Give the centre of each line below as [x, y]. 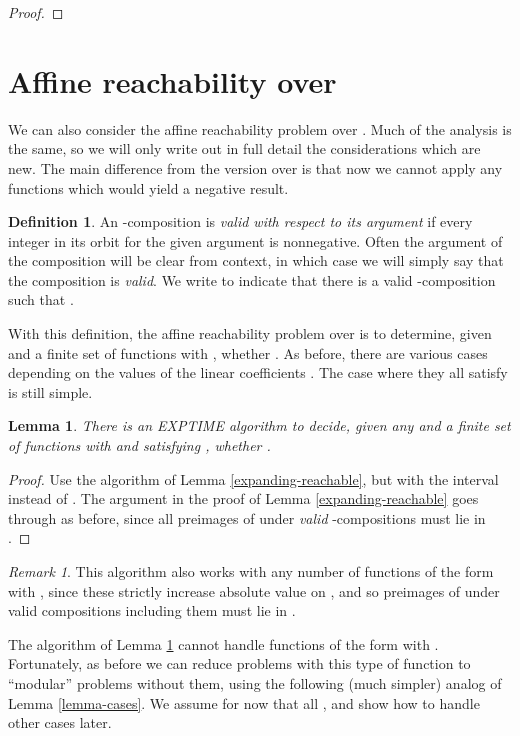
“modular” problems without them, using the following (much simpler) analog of [255, 682]
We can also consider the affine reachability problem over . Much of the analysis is [260, 128]
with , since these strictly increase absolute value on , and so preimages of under [254, 590]
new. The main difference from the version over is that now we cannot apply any [255, 167]
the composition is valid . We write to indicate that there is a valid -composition [252, 279]
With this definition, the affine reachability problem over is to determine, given [250, 333]
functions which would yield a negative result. [148, 187]
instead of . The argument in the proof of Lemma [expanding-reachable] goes [243, 498]
